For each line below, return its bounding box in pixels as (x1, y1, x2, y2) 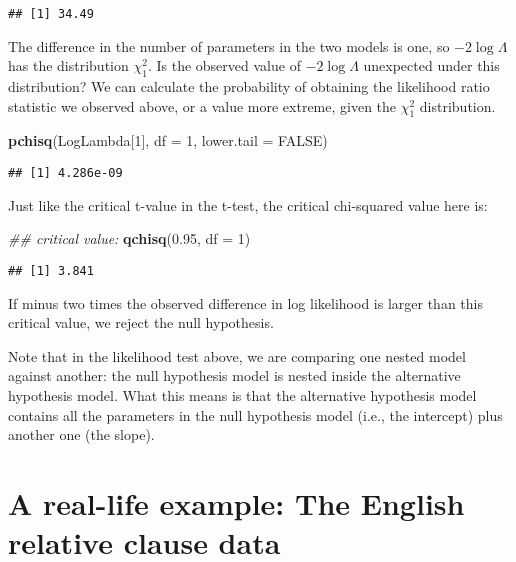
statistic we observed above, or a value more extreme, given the (8, 95, 397, 116)
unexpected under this (363, 55, 500, 76)
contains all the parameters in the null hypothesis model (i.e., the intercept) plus (8, 404, 503, 425)
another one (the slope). (8, 424, 155, 445)
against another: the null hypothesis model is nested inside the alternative (8, 365, 461, 386)
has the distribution (8, 55, 129, 76)
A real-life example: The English (8, 482, 465, 523)
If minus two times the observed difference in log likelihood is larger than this (8, 292, 483, 313)
